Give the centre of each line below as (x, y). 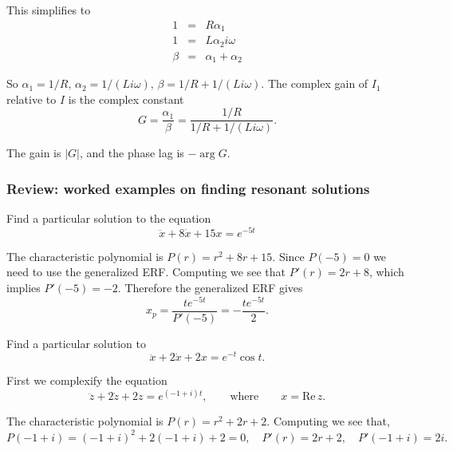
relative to (32, 99)
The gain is (34, 153)
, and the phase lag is (132, 153)
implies (24, 287)
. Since (288, 256)
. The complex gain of (315, 83)
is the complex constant (126, 99)
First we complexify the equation (87, 380)
